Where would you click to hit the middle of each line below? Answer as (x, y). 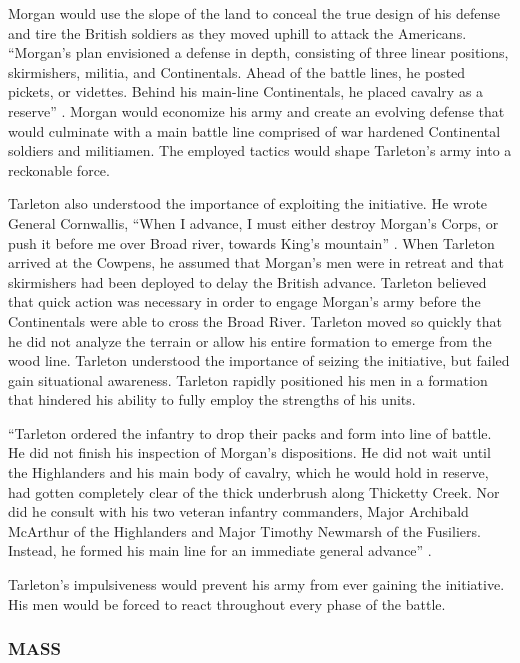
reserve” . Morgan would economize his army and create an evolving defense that (256, 110)
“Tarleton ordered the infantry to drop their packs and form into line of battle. (250, 432)
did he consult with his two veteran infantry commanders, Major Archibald (238, 511)
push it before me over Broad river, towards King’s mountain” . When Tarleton (251, 242)
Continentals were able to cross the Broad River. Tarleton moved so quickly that (255, 320)
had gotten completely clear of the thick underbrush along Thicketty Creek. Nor (254, 491)
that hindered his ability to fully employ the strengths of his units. (212, 399)
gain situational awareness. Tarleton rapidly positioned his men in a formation (248, 379)
